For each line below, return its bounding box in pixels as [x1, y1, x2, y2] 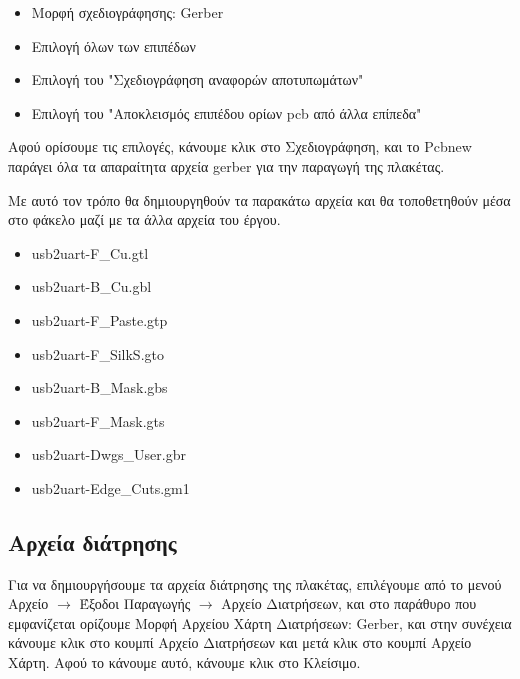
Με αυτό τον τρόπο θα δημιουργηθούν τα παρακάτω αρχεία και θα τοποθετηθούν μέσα [8, 189, 511, 210]
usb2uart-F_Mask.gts [31, 410, 165, 431]
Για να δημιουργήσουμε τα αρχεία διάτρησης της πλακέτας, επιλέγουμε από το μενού [8, 573, 502, 594]
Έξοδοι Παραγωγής [79, 593, 191, 614]
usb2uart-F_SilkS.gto [31, 343, 164, 364]
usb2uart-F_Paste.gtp [31, 309, 168, 330]
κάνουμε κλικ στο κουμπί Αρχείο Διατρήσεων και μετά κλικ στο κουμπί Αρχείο [8, 632, 472, 653]
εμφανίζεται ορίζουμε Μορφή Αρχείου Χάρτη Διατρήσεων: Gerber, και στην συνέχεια [8, 612, 512, 633]
